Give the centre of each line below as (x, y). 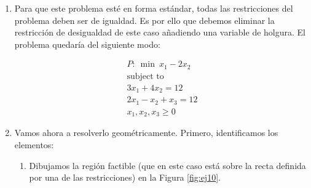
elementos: (34, 144)
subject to (145, 76)
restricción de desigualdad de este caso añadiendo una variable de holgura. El (160, 32)
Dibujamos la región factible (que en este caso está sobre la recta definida (167, 165)
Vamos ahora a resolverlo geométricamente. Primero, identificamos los (146, 133)
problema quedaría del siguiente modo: (87, 44)
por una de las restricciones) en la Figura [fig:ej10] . (125, 177)
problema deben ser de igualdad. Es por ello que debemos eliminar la (144, 20)
